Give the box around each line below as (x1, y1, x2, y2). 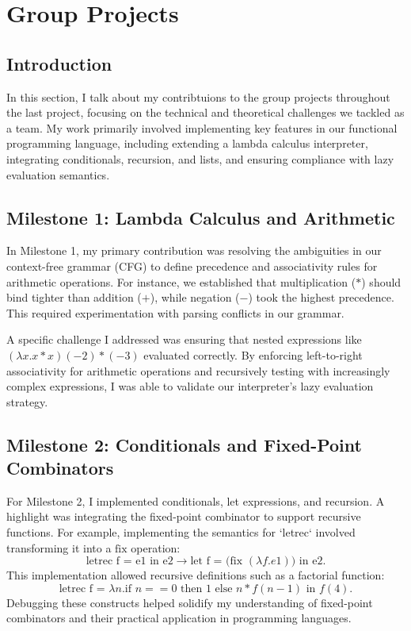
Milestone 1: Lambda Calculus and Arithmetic (6, 205, 395, 229)
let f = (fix (190, 556, 243, 568)
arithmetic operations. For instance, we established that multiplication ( (6, 273, 356, 290)
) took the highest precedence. (248, 289, 394, 306)
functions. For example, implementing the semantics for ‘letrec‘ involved (6, 524, 356, 541)
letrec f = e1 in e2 (86, 556, 173, 568)
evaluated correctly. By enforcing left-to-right (143, 346, 363, 363)
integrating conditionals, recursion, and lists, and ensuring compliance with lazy (6, 150, 394, 167)
